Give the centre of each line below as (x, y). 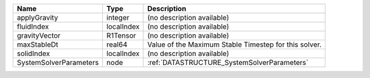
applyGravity (37, 17)
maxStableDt (37, 44)
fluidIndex (33, 26)
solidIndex (34, 53)
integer (118, 17)
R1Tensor (121, 36)
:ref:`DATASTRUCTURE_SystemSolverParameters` (228, 63)
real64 (117, 44)
